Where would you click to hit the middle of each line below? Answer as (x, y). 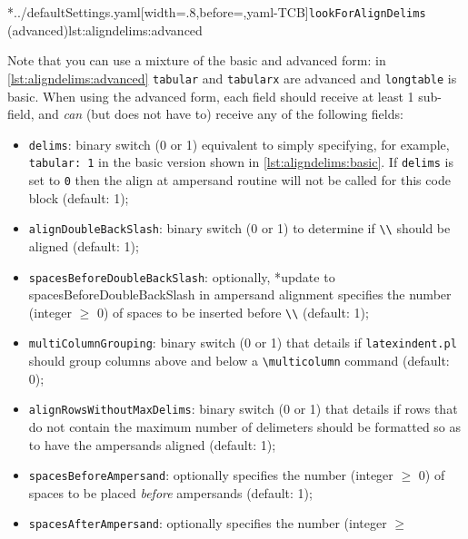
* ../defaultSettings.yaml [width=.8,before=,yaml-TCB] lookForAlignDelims (217, 12)
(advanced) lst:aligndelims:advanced (105, 29)
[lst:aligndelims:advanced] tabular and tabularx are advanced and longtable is (232, 78)
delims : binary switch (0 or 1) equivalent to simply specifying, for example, (239, 144)
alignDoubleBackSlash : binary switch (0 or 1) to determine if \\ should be (239, 228)
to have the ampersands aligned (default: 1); (152, 444)
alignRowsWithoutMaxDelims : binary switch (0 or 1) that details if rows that (243, 409)
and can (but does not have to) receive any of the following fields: (221, 114)
